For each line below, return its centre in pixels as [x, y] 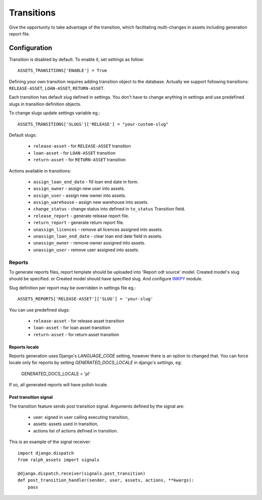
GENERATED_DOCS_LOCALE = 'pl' [56, 374]
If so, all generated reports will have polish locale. [58, 385]
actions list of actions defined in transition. [76, 431]
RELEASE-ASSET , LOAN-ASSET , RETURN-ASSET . [57, 88]
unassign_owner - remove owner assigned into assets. [89, 243]
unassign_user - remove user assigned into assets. [86, 250]
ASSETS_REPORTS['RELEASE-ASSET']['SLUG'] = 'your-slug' [85, 299]
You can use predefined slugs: [40, 310]
